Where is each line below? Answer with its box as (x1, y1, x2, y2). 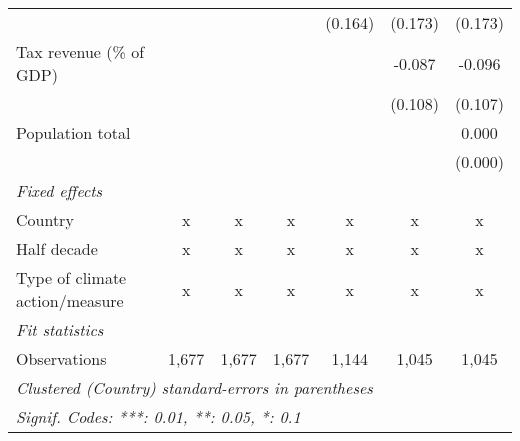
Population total (16, 121, 131, 144)
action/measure (16, 289, 124, 312)
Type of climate (16, 266, 127, 289)
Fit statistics (16, 318, 104, 341)
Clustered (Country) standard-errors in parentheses (16, 376, 373, 399)
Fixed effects (16, 179, 103, 202)
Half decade (16, 237, 98, 260)
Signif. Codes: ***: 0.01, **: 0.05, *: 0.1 (16, 405, 301, 428)
